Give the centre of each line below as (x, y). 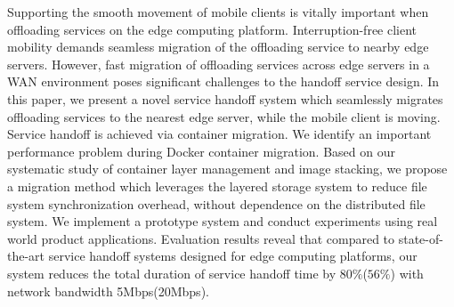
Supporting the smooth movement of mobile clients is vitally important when (218, 12)
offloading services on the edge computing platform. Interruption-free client (212, 29)
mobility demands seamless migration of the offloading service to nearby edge (218, 47)
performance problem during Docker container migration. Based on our (201, 151)
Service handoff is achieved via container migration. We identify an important (219, 134)
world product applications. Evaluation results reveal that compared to (201, 238)
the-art (26, 256)
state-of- (421, 238)
